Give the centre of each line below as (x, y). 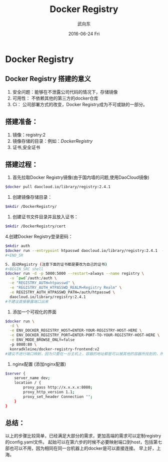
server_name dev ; (32, 378)
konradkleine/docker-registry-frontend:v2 (54, 349)
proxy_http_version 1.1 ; (49, 392)
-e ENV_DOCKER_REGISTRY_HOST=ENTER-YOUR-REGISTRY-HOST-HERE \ (76, 331)
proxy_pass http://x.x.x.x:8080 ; (58, 387)
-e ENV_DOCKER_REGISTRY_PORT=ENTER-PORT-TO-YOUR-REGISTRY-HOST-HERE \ (85, 335)
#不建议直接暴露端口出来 (27, 301)
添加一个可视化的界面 (34, 312)
